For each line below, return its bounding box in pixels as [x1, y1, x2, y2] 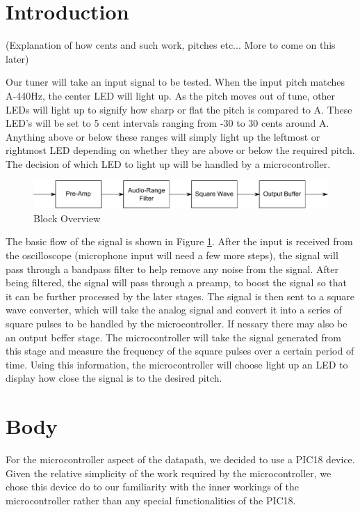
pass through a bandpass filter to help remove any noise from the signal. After [6, 261, 338, 276]
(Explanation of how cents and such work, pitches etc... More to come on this [6, 38, 336, 52]
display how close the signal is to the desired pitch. [6, 371, 222, 385]
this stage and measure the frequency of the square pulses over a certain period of [6, 343, 354, 358]
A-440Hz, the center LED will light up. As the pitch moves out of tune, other [6, 88, 336, 102]
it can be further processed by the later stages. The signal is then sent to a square [6, 288, 355, 303]
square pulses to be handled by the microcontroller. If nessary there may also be [6, 316, 347, 330]
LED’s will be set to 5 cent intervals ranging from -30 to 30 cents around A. [6, 116, 329, 130]
